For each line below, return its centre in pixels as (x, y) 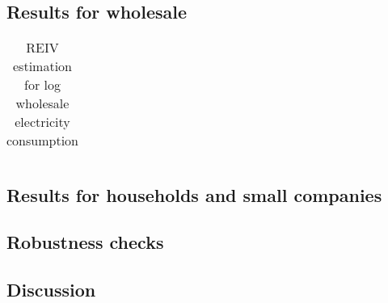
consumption (42, 141)
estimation (42, 66)
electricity (42, 122)
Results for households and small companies (194, 194)
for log (42, 85)
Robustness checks (85, 242)
